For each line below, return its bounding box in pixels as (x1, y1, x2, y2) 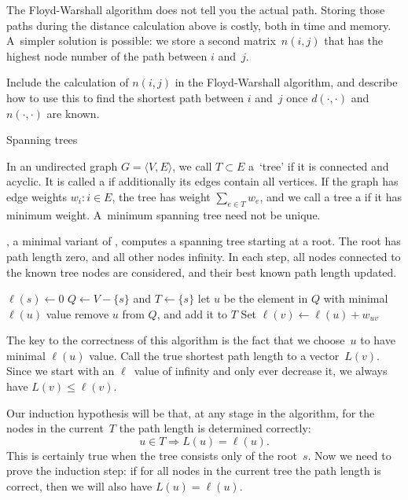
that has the (324, 32, 384, 49)
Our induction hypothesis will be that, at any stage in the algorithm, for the (6, 404, 375, 421)
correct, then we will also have (6, 478, 153, 494)
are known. (46, 105, 100, 121)
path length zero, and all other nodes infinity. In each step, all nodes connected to (6, 248, 401, 264)
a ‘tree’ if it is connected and (248, 157, 389, 174)
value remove (46, 305, 109, 322)
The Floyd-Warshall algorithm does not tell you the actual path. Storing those (6, 2, 385, 17)
